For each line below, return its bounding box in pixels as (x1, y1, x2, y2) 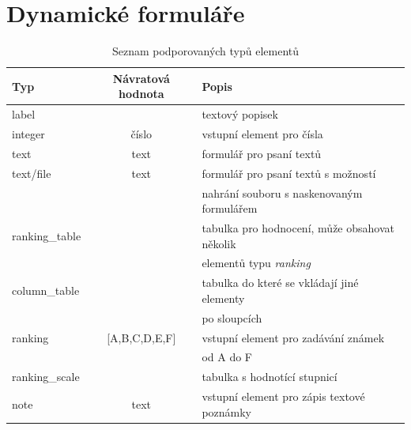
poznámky (202, 403, 252, 420)
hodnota (119, 85, 164, 102)
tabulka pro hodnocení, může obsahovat (202, 219, 394, 236)
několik (202, 235, 236, 251)
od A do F (202, 349, 252, 365)
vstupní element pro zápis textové (202, 388, 365, 405)
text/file (12, 164, 51, 181)
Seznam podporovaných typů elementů (111, 43, 300, 59)
